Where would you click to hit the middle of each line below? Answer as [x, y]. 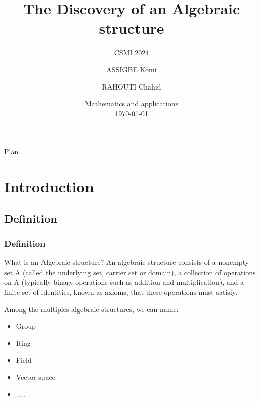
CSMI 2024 [132, 52]
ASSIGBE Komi [132, 69]
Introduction [49, 186]
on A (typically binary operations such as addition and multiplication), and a [124, 282]
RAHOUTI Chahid [132, 86]
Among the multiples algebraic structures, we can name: [91, 309]
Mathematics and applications [132, 103]
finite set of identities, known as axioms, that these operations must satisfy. [121, 292]
